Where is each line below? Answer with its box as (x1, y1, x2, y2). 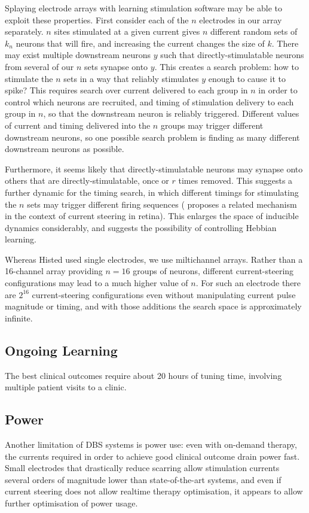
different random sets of (210, 25, 298, 38)
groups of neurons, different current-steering (133, 265, 294, 277)
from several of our (5, 60, 74, 72)
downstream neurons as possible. (5, 142, 124, 155)
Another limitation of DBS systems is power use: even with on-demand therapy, (5, 438, 297, 451)
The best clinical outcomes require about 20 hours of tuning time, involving (5, 369, 282, 381)
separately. (5, 25, 44, 38)
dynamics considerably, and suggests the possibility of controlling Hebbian (5, 221, 277, 233)
